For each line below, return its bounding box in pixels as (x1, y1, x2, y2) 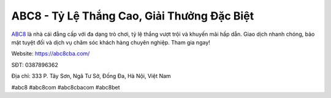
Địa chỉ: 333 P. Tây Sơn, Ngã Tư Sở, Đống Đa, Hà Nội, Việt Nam (11, 72, 171, 80)
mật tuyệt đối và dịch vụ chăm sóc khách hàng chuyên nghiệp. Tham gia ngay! (11, 38, 211, 46)
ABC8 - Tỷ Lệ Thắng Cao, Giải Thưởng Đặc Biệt (11, 9, 254, 23)
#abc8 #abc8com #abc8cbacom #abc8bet (11, 83, 120, 91)
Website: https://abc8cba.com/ (11, 50, 90, 57)
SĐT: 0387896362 (11, 61, 58, 68)
